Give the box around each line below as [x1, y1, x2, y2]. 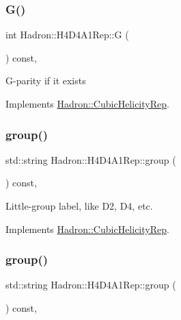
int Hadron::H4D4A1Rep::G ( [5, 27, 129, 42]
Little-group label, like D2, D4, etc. [5, 199, 153, 212]
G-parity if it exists [5, 73, 86, 88]
